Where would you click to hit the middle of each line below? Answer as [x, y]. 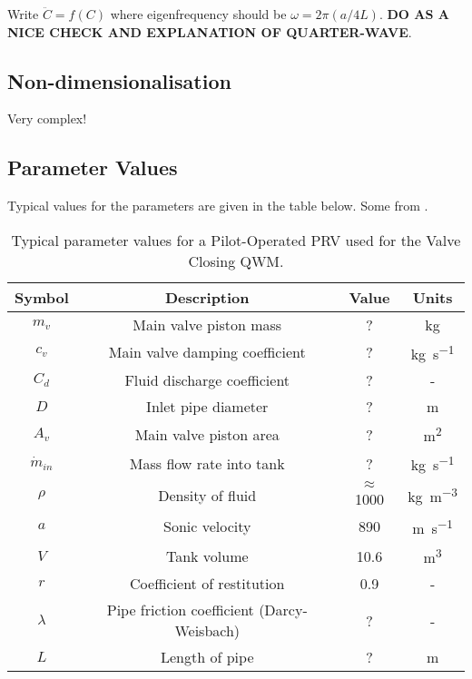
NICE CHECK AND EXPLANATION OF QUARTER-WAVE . [210, 31]
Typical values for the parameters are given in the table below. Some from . [218, 206]
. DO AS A [414, 14]
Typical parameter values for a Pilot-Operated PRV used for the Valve [236, 240]
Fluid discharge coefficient [207, 380]
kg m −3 [433, 495]
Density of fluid [207, 495]
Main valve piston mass [207, 324]
